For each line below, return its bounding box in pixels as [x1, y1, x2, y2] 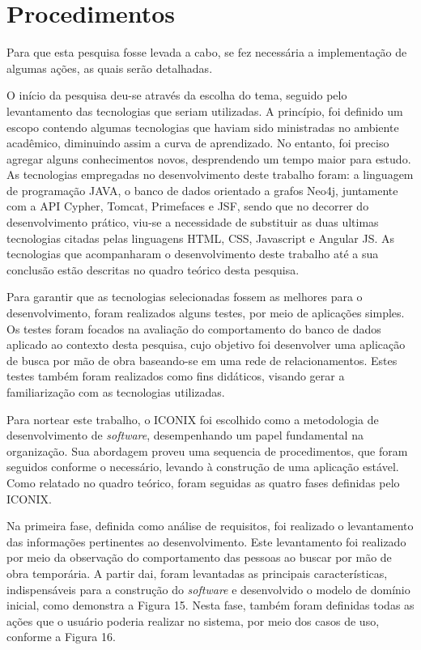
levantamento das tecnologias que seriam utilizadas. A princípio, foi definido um [6, 102, 403, 119]
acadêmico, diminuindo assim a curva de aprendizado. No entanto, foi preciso [6, 134, 389, 151]
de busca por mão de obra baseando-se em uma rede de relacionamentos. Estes [6, 351, 398, 368]
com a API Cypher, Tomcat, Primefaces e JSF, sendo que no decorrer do [6, 198, 369, 215]
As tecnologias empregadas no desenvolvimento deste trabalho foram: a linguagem [6, 166, 414, 183]
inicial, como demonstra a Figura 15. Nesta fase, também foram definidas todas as [6, 597, 415, 614]
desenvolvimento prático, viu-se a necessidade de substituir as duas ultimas [6, 214, 379, 231]
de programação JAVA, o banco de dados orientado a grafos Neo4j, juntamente [6, 181, 398, 198]
